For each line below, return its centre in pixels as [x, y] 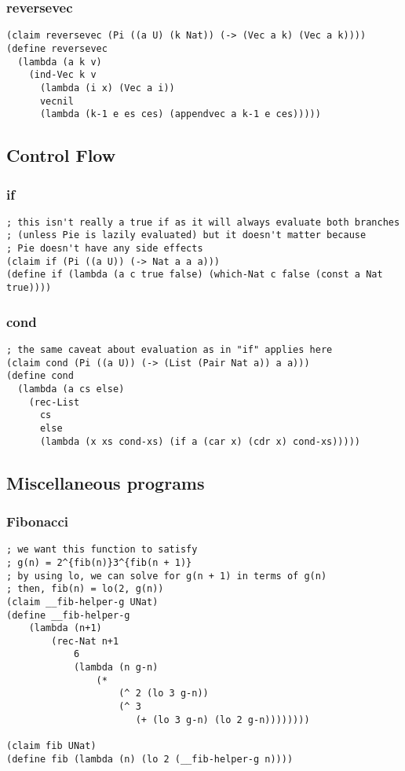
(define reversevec [57, 48]
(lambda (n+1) [65, 628]
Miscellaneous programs [106, 482]
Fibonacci [37, 521]
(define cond [40, 376]
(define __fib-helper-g [68, 615]
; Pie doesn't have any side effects [105, 249]
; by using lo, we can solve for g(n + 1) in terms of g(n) [167, 576]
